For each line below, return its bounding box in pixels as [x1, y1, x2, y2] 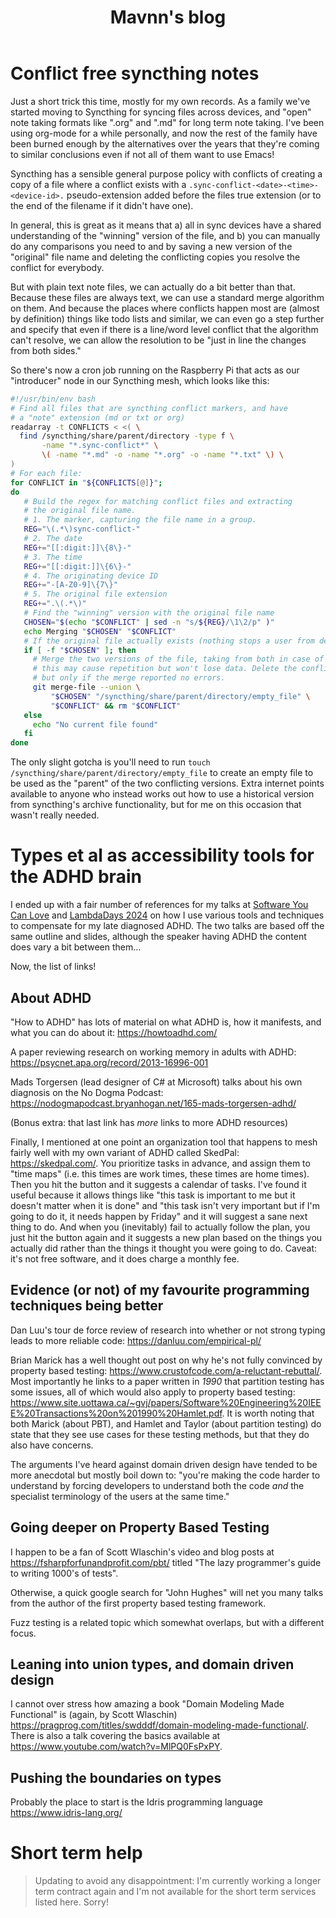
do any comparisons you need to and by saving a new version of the [10, 240, 293, 252]
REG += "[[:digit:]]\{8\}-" [23, 542, 132, 553]
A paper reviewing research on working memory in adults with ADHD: [10, 1046, 297, 1058]
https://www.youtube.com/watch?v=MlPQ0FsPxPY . [10, 1741, 223, 1753]
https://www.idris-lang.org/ [10, 1807, 123, 1819]
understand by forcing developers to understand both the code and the [10, 1479, 305, 1491]
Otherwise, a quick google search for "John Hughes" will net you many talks [10, 1586, 324, 1598]
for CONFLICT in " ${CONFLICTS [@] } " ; [10, 477, 163, 488]
